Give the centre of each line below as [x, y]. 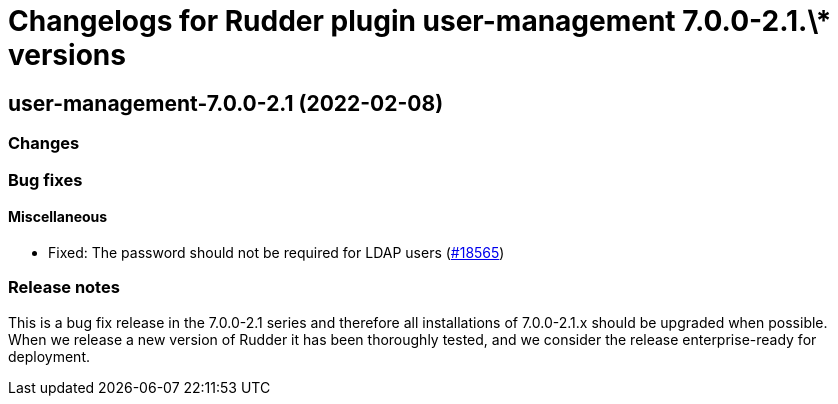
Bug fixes [45, 179]
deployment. [49, 356]
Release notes [64, 287]
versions [67, 55]
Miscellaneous [58, 217]
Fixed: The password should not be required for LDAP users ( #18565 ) [276, 252]
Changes [44, 143]
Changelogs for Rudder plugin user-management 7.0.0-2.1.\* [420, 21]
